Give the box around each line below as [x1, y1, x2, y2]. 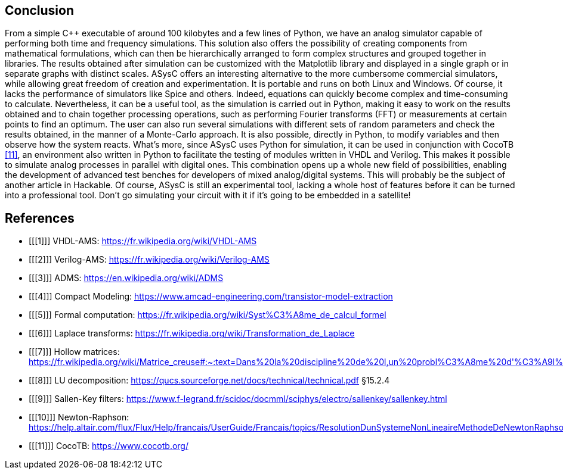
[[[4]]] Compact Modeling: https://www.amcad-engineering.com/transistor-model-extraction [29, 291, 393, 302]
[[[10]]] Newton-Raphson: [29, 412, 129, 423]
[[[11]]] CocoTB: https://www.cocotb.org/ [29, 441, 188, 451]
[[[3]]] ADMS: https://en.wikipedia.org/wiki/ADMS [29, 273, 224, 283]
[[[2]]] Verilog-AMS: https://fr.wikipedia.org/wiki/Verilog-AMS [29, 254, 270, 265]
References [5, 210, 75, 226]
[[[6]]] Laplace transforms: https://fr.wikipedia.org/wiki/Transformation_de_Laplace [29, 328, 355, 339]
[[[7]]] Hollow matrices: [29, 347, 120, 357]
